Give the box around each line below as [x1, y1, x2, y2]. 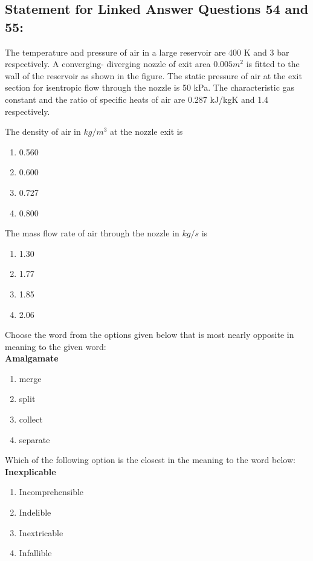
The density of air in [5, 125, 81, 138]
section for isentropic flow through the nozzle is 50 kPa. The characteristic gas [5, 81, 295, 94]
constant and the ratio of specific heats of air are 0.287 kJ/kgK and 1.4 [5, 92, 269, 105]
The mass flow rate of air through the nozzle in [5, 227, 179, 239]
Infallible [19, 546, 52, 559]
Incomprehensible [19, 485, 84, 498]
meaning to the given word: [5, 340, 106, 352]
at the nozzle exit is [110, 125, 183, 138]
